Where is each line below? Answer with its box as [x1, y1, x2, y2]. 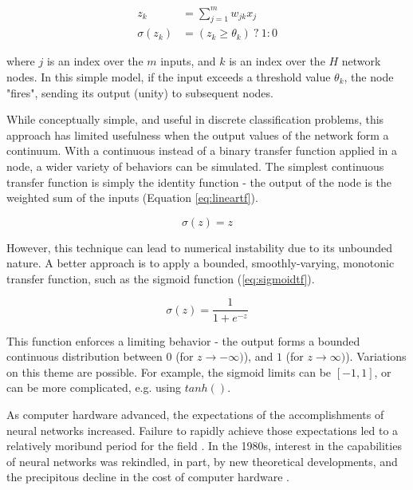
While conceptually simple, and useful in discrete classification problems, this [6, 111, 384, 128]
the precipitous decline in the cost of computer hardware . [6, 468, 289, 485]
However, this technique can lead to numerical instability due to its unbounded [6, 239, 393, 255]
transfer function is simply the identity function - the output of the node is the [6, 173, 392, 190]
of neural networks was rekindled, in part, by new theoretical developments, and [6, 452, 398, 469]
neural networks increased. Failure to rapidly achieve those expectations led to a [6, 421, 399, 438]
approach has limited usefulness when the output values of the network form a [6, 126, 389, 143]
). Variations [345, 348, 407, 365]
